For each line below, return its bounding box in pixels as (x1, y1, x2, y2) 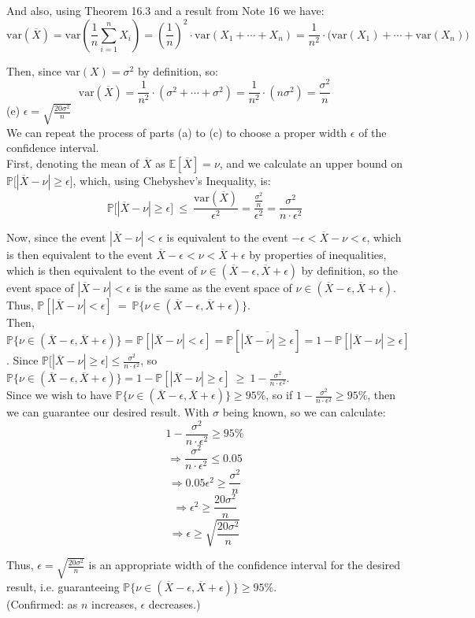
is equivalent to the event (166, 229, 288, 246)
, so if (265, 387, 293, 403)
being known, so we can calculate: (222, 404, 386, 420)
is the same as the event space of (134, 279, 292, 295)
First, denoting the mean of (6, 155, 139, 172)
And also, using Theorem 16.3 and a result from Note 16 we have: (6, 2, 325, 18)
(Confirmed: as (6, 595, 78, 612)
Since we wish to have (6, 387, 112, 403)
